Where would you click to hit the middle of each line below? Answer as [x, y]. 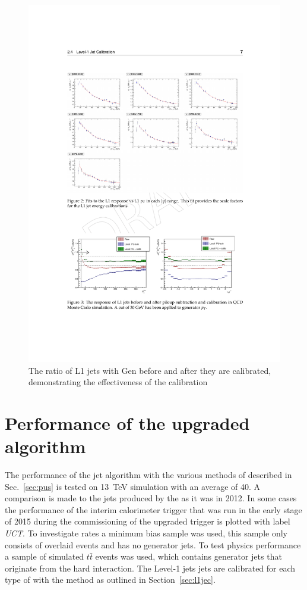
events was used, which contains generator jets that [189, 556]
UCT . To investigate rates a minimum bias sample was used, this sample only [146, 533]
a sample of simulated [45, 556]
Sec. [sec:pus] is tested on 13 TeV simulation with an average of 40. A [133, 486]
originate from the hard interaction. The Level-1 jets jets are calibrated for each [150, 568]
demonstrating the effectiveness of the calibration [118, 382]
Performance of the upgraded [127, 422]
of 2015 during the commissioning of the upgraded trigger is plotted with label [148, 521]
